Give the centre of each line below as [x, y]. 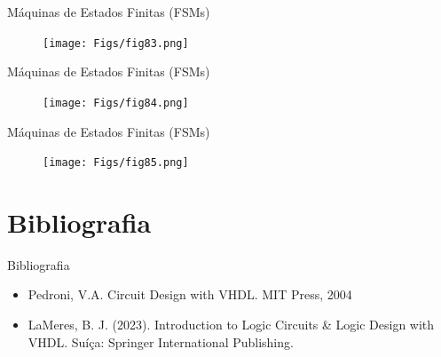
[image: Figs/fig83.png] [116, 43]
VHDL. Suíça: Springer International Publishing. [161, 341]
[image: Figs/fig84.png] [116, 103]
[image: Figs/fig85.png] [116, 163]
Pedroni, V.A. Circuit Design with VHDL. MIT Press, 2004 [190, 294]
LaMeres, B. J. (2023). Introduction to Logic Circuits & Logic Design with [231, 325]
